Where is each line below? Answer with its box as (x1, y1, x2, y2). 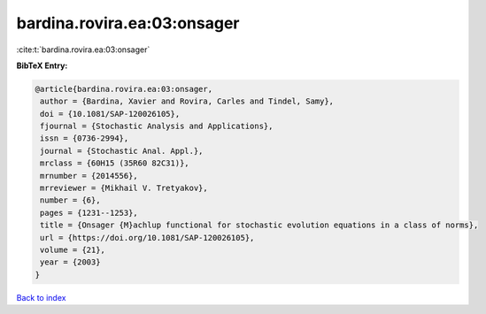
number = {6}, (40, 195, 101, 205)
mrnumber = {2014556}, (40, 171, 139, 180)
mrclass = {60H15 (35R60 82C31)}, (40, 158, 189, 168)
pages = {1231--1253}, (40, 208, 139, 218)
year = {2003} (40, 257, 101, 267)
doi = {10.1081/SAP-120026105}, (40, 109, 181, 119)
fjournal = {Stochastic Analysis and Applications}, (40, 121, 274, 132)
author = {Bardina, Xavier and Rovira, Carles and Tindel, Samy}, (40, 96, 335, 106)
